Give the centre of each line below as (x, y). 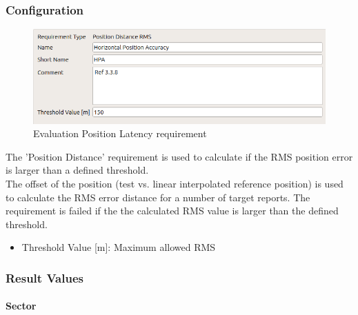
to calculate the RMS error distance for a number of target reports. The (158, 197)
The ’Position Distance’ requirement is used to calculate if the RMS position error (179, 156)
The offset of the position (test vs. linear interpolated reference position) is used (175, 183)
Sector (21, 306)
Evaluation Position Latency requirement (120, 133)
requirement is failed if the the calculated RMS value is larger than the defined (172, 211)
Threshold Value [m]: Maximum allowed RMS (119, 247)
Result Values (44, 277)
